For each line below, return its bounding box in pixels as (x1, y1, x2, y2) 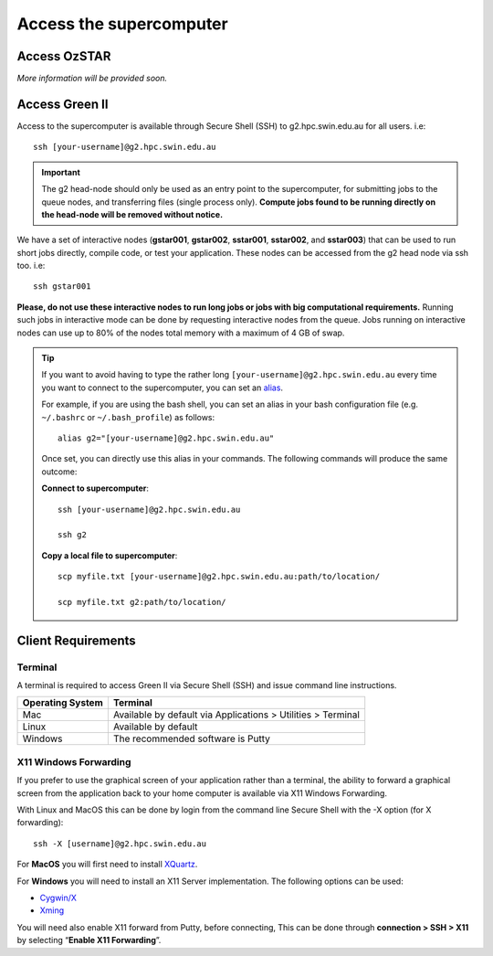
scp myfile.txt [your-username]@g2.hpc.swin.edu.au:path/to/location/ (58, 571, 381, 582)
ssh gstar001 (33, 281, 91, 292)
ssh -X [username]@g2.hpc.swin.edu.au (33, 838, 207, 849)
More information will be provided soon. (16, 73, 168, 84)
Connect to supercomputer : (41, 483, 150, 494)
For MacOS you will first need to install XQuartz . (16, 859, 198, 870)
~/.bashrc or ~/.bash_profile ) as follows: (41, 411, 215, 422)
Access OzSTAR (16, 48, 111, 64)
